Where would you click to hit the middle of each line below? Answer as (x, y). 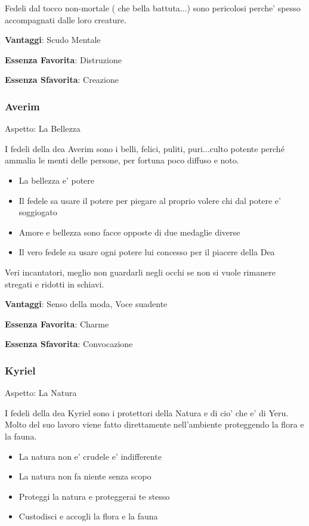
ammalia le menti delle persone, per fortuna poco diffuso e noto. (122, 160)
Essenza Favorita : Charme (57, 324)
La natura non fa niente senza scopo (85, 476)
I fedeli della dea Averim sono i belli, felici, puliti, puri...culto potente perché (145, 148)
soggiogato (38, 212)
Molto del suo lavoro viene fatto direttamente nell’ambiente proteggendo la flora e (154, 424)
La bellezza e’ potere (57, 180)
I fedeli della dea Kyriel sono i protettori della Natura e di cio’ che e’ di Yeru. (147, 412)
